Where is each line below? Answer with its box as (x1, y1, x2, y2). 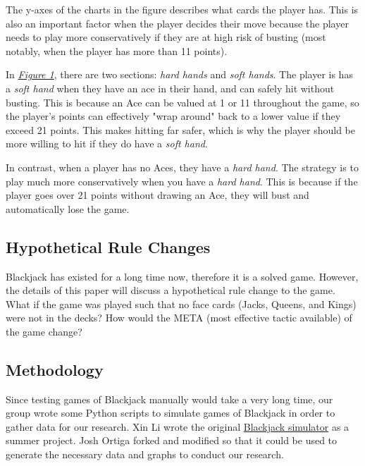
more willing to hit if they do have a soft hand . (6, 136, 208, 151)
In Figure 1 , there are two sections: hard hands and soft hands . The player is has (6, 67, 353, 82)
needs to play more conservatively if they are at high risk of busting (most (6, 30, 326, 44)
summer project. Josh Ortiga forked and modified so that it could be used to (6, 433, 338, 448)
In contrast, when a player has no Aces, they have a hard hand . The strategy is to (6, 159, 359, 174)
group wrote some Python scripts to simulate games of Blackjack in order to (6, 405, 335, 420)
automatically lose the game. (6, 201, 130, 216)
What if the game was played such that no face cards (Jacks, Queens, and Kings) (6, 296, 357, 311)
